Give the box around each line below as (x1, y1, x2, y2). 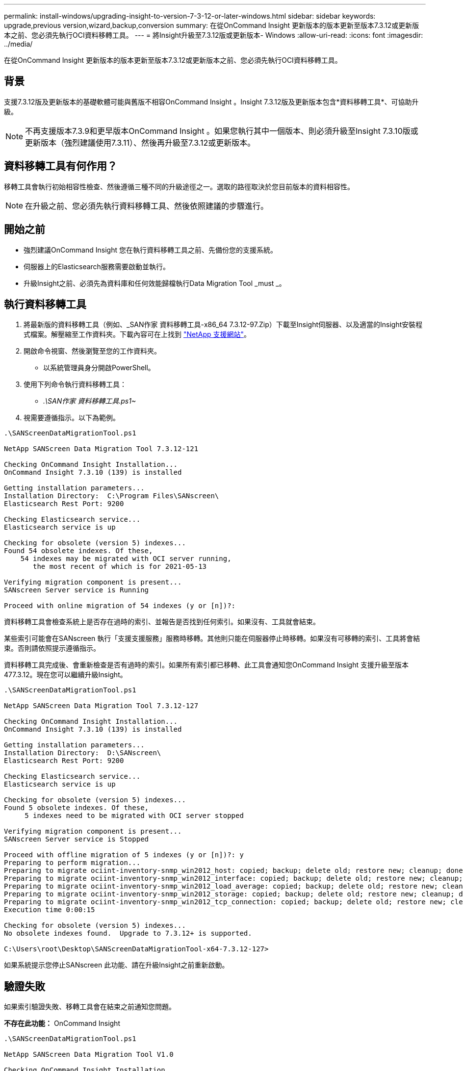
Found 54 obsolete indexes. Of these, (4, 547, 153, 555)
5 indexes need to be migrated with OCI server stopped (25, 812, 244, 820)
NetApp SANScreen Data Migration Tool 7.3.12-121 (4, 445, 199, 453)
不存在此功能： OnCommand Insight (4, 1019, 120, 1028)
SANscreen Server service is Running (4, 586, 149, 594)
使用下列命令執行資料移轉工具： (24, 380, 127, 389)
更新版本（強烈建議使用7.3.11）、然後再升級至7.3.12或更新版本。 (25, 137, 256, 148)
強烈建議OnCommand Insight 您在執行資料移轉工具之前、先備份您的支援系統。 (24, 245, 277, 254)
